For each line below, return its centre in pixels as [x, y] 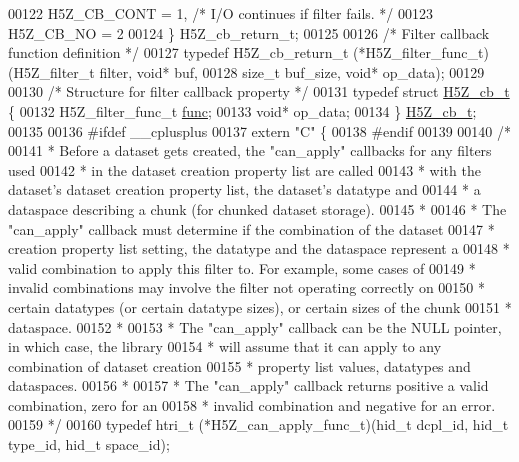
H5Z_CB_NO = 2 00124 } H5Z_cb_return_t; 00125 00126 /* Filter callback [249, 32]
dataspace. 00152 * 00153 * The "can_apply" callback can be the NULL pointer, [255, 326]
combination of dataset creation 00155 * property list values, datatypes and [239, 365]
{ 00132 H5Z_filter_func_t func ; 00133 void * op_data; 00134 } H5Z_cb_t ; [242, 110]
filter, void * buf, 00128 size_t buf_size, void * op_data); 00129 [292, 71]
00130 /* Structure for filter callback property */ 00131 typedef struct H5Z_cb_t [259, 91]
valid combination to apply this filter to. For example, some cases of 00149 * [242, 267]
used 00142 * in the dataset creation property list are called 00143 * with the [244, 169]
